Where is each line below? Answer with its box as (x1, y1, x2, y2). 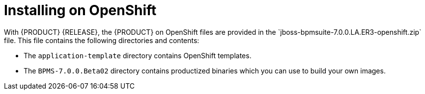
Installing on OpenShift (4, 2, 157, 19)
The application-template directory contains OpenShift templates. (24, 51, 252, 60)
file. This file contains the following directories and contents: (4, 36, 199, 45)
